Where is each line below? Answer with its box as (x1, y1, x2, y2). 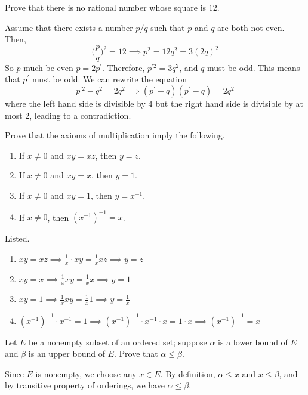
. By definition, (160, 367, 215, 379)
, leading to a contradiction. (29, 109, 131, 121)
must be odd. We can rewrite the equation (32, 73, 187, 85)
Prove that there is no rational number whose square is (5, 1, 207, 13)
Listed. (5, 232, 30, 245)
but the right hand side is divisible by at (155, 97, 303, 110)
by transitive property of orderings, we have (5, 379, 165, 391)
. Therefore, (102, 61, 145, 73)
